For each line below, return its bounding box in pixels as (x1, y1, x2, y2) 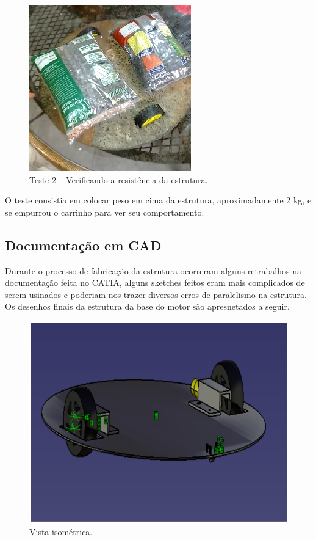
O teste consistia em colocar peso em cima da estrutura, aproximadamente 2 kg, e (5, 194, 312, 206)
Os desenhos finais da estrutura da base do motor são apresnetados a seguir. (5, 300, 290, 313)
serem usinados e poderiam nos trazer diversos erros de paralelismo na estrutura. (5, 288, 307, 301)
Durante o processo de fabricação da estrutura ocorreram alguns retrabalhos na (5, 264, 301, 277)
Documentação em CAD (5, 235, 162, 254)
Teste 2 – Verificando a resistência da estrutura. (29, 173, 208, 186)
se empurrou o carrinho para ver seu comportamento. (5, 205, 204, 218)
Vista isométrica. (29, 525, 93, 538)
